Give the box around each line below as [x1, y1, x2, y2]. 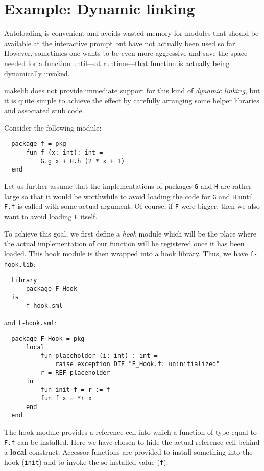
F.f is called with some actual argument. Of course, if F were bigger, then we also [4, 201, 260, 211]
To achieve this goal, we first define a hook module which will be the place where [4, 228, 257, 239]
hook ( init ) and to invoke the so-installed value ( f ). [4, 456, 169, 467]
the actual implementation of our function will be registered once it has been [4, 238, 245, 249]
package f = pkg [11, 140, 66, 148]
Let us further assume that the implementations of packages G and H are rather [4, 181, 252, 191]
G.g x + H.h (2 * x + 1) [40, 157, 125, 165]
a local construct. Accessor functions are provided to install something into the [4, 446, 253, 457]
